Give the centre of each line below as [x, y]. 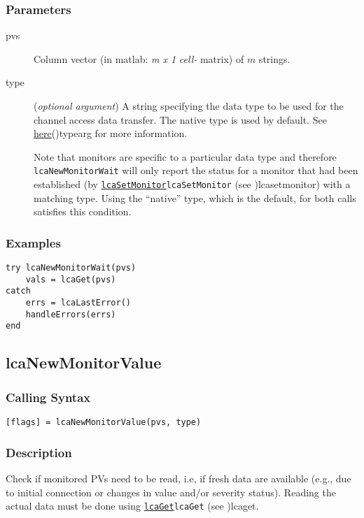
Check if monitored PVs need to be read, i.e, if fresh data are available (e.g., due [178, 478]
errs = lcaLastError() [78, 303]
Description [39, 452]
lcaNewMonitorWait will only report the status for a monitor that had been [196, 170]
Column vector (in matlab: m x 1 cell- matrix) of [139, 58]
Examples [33, 242]
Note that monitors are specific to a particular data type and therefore [185, 156]
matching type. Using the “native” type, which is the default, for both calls [195, 197]
